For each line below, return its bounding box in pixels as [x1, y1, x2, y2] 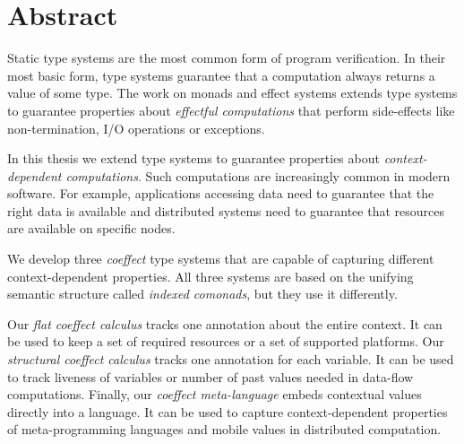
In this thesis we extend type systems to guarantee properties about [7, 149, 380, 168]
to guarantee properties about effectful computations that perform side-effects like [7, 100, 455, 119]
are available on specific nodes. [7, 219, 176, 238]
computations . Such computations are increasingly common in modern [65, 166, 451, 185]
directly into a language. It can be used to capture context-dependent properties [7, 402, 448, 421]
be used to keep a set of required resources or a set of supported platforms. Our [7, 332, 444, 351]
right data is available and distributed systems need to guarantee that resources [7, 201, 444, 220]
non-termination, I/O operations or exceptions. [7, 118, 265, 137]
